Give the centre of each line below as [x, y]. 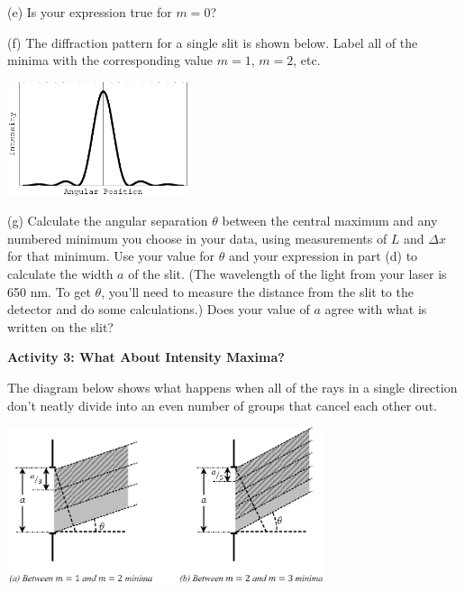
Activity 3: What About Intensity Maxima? [146, 357]
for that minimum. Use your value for [111, 256]
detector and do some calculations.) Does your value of [159, 309]
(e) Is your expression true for [90, 12]
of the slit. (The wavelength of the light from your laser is [287, 273]
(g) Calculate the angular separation [108, 221]
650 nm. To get [49, 291]
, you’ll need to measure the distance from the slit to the [257, 291]
